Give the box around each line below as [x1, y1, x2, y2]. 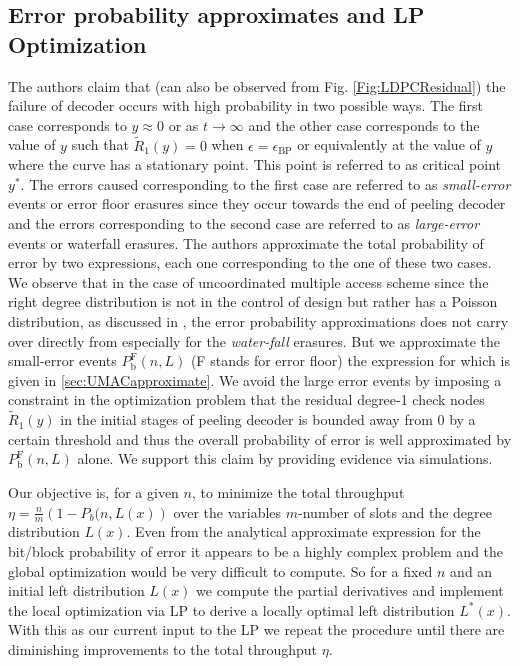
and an [450, 560, 493, 581]
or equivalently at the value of [297, 134, 481, 155]
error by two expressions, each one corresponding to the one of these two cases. [8, 252, 492, 273]
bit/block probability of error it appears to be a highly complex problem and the [8, 540, 504, 561]
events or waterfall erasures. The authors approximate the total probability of [8, 232, 484, 253]
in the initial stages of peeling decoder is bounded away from [60, 409, 433, 430]
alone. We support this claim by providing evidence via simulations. [77, 448, 493, 469]
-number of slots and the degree [298, 501, 492, 522]
